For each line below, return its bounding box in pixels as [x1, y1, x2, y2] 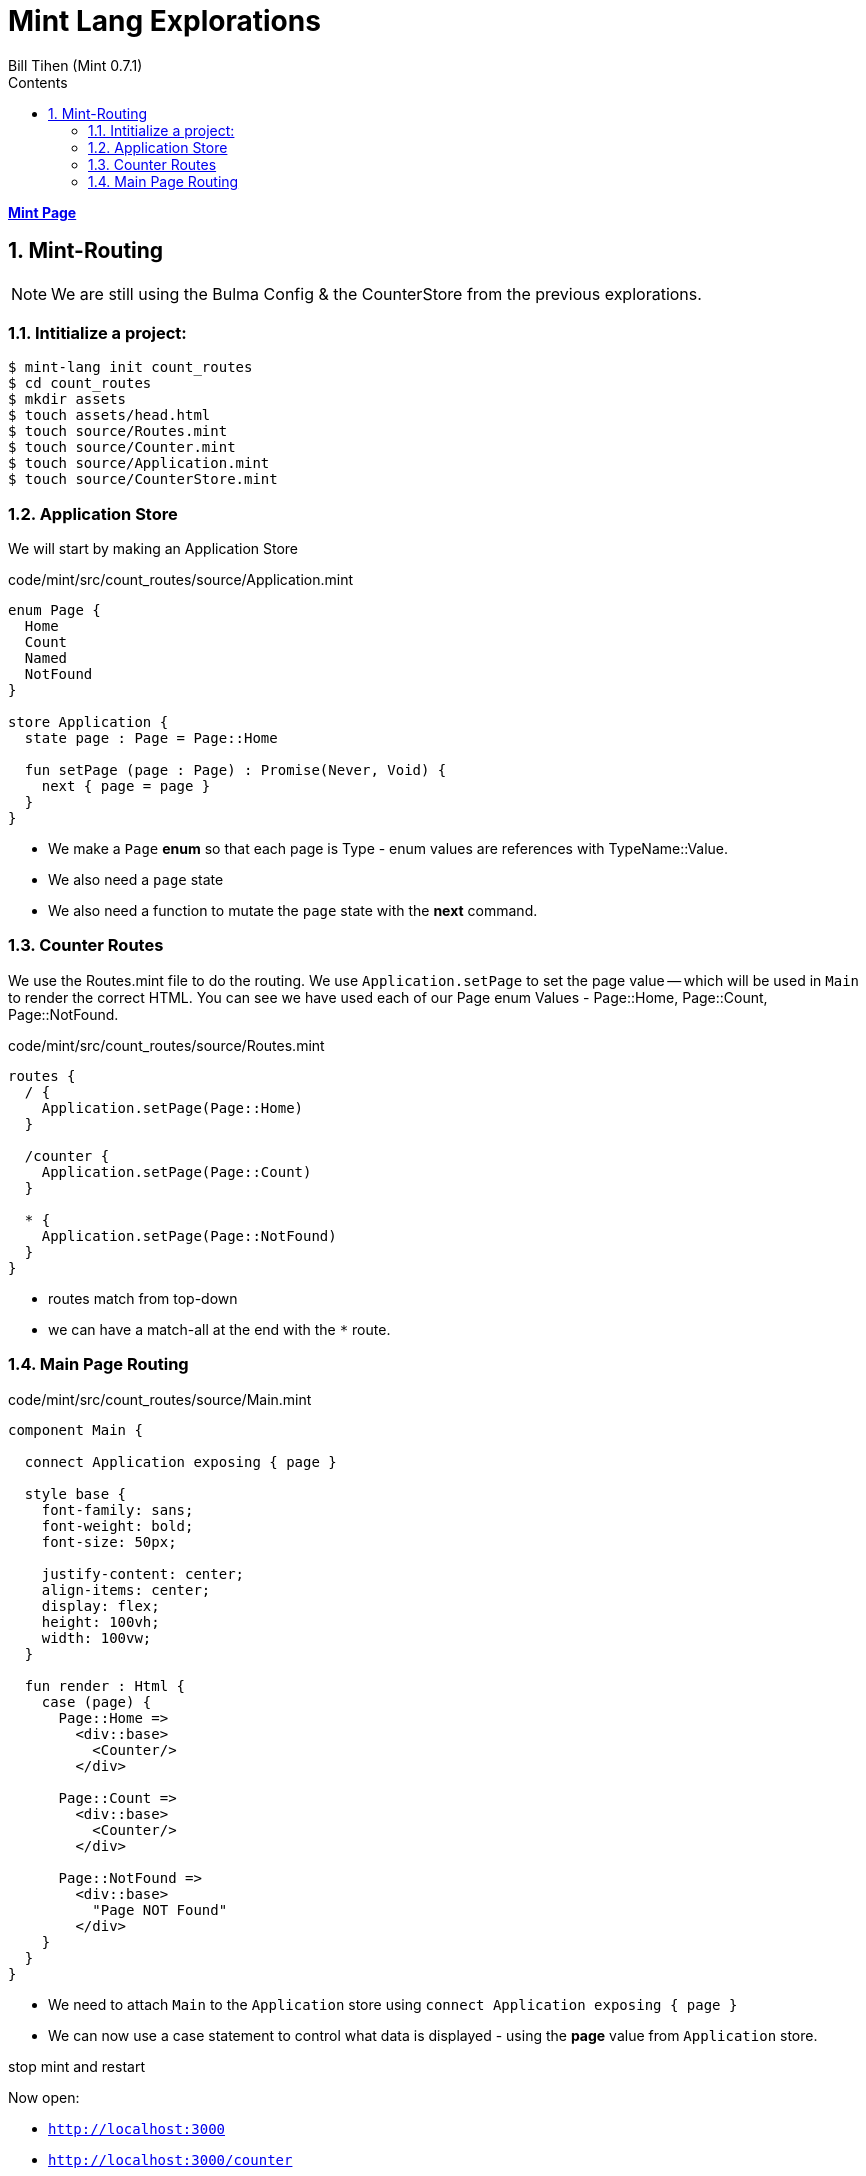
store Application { [8, 714, 169, 731]
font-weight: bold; [41, 1517, 194, 1534]
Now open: [8, 2088, 80, 2106]
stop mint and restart [8, 2057, 145, 2075]
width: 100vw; [41, 1629, 152, 1646]
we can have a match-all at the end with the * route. [48, 1320, 391, 1338]
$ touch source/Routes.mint [8, 423, 228, 440]
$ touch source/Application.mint [8, 455, 270, 472]
